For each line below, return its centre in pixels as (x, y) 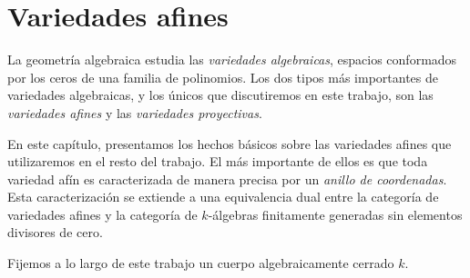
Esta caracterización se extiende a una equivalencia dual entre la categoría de (223, 197)
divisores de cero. (55, 232)
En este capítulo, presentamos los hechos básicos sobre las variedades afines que (230, 143)
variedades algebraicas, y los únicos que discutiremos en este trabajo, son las (220, 95)
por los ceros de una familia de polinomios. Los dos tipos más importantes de (223, 77)
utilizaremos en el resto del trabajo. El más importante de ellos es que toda (218, 161)
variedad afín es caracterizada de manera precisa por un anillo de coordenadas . (227, 179)
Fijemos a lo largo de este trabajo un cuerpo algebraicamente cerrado (201, 263)
